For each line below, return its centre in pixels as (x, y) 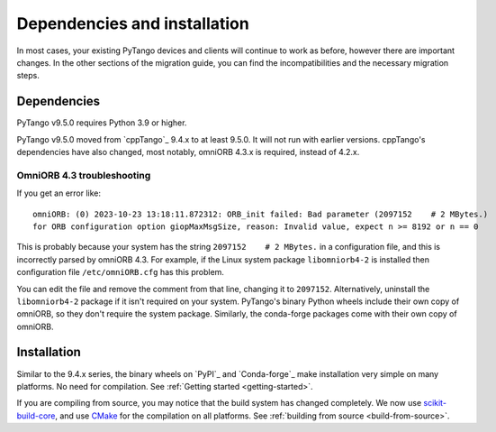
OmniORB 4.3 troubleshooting (84, 175)
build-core (36, 416)
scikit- (435, 403)
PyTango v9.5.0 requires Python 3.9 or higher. (102, 123)
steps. (28, 76)
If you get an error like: (59, 193)
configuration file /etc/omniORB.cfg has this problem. (121, 272)
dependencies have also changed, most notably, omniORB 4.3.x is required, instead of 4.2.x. (188, 152)
